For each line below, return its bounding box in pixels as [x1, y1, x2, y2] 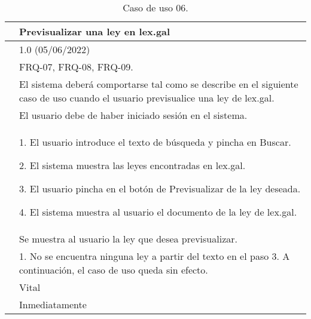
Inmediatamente [19, 297, 87, 311]
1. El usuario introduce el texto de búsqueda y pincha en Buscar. [19, 135, 291, 149]
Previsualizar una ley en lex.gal [19, 24, 170, 38]
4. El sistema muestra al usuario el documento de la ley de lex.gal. [19, 205, 297, 219]
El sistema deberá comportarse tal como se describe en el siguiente [19, 77, 298, 91]
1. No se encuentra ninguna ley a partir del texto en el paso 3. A [19, 249, 290, 263]
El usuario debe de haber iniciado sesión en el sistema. [19, 108, 248, 122]
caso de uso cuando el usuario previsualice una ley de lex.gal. [19, 91, 275, 105]
